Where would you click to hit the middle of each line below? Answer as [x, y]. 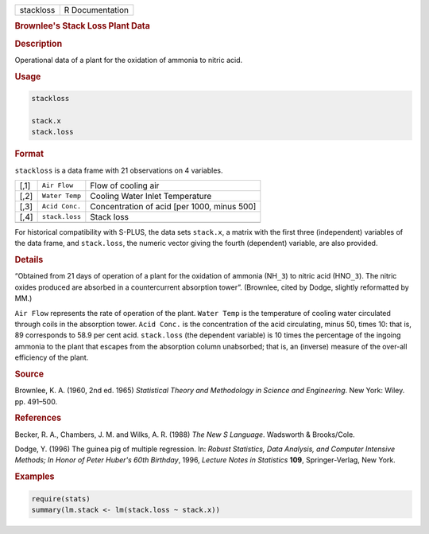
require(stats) [61, 499]
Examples [35, 477]
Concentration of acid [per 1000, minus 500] [173, 206]
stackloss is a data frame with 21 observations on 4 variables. [119, 170]
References [38, 418]
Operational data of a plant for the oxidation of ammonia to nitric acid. [129, 60]
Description [39, 44]
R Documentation [97, 10]
